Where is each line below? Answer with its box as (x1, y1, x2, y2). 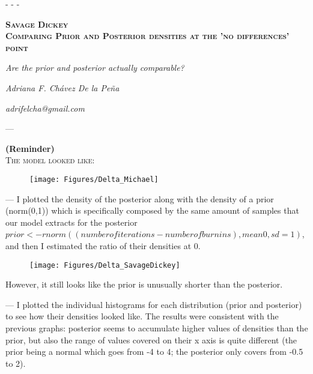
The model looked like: (5, 154, 95, 166)
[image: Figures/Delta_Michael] (29, 175, 159, 184)
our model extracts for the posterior (5, 216, 138, 228)
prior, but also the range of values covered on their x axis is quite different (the (5, 333, 297, 346)
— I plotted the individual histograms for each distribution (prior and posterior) (5, 298, 302, 310)
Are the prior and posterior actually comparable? (5, 61, 184, 74)
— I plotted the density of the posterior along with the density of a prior (5, 192, 274, 205)
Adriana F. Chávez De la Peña (5, 81, 120, 94)
